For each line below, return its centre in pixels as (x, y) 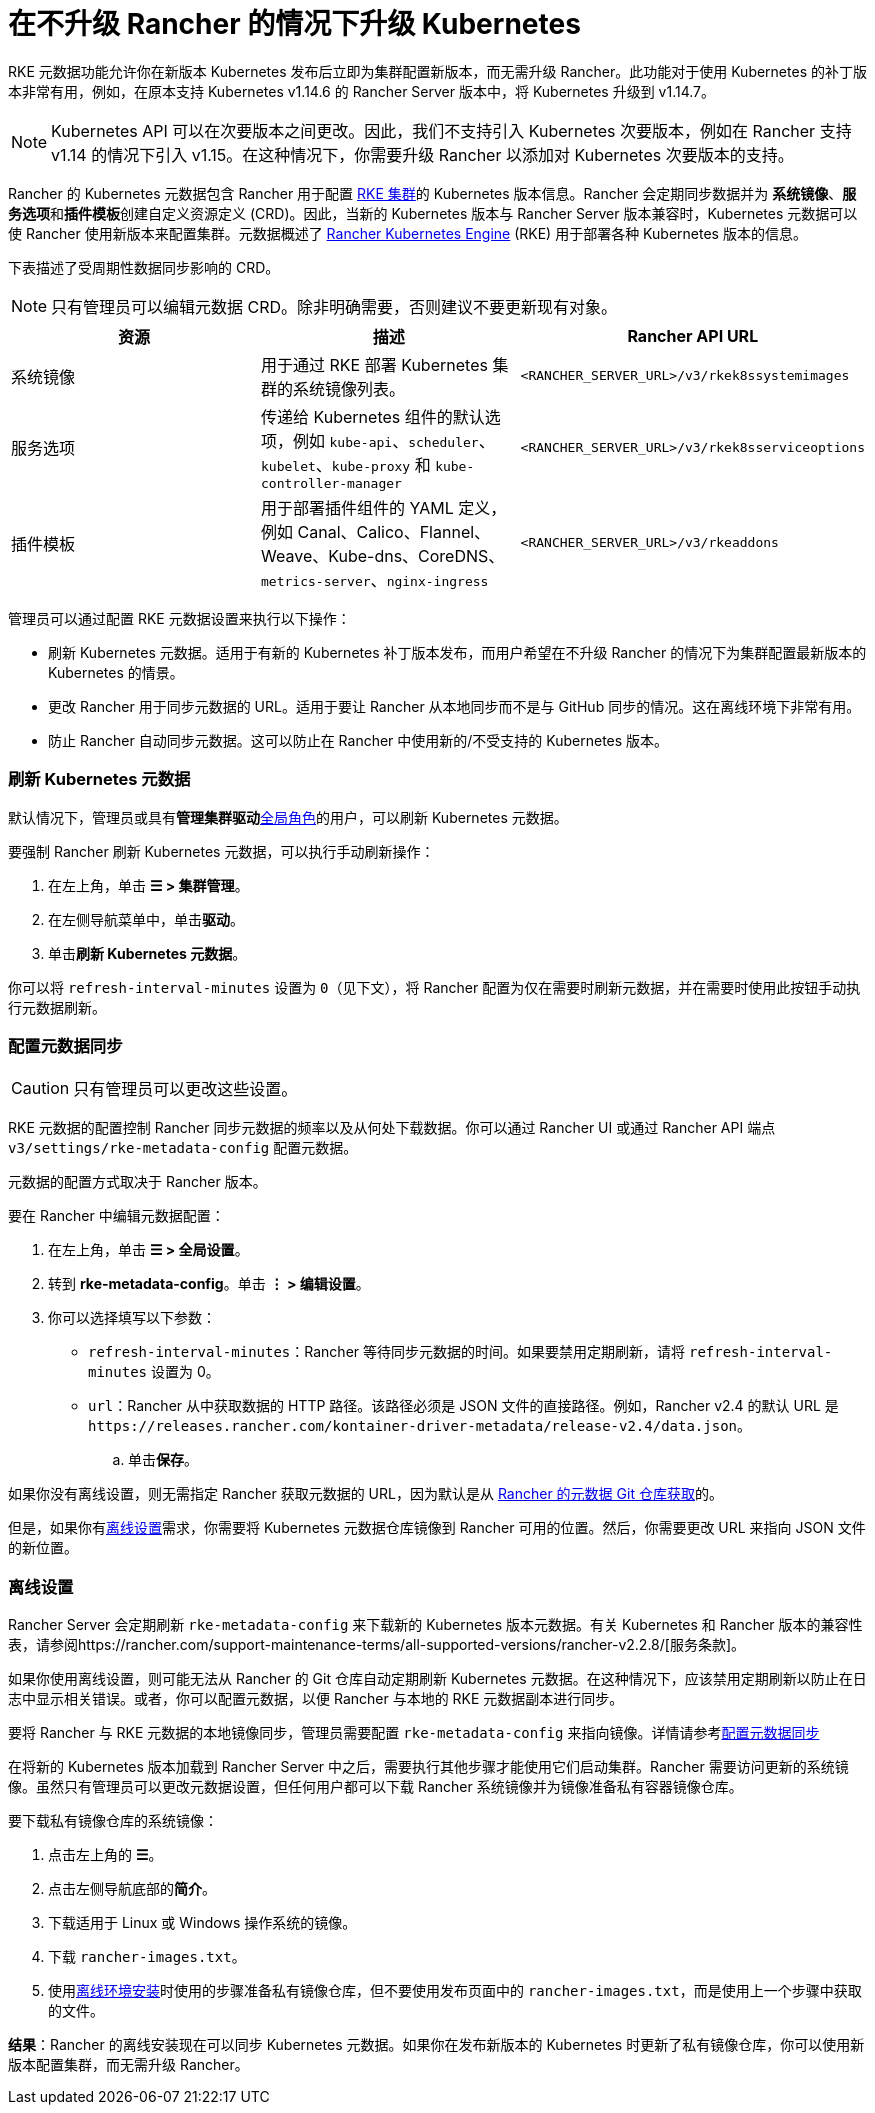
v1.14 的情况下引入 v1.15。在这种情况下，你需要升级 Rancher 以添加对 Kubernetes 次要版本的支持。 (422, 154)
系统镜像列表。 (349, 388)
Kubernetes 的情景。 (116, 672)
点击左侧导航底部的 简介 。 (132, 1888)
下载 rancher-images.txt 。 (147, 1956)
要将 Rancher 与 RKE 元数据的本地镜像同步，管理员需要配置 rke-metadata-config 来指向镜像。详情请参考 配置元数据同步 (414, 1732)
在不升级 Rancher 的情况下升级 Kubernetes (294, 24)
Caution (40, 1088)
